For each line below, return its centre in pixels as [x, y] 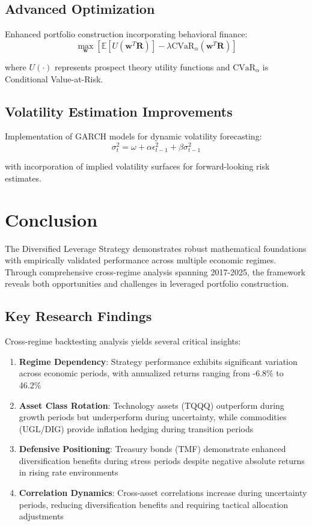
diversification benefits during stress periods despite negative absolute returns [162, 460]
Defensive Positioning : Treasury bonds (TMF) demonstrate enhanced [152, 449]
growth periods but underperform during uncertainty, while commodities [153, 417]
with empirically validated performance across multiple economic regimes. [141, 260]
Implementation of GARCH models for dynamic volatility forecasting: [133, 136]
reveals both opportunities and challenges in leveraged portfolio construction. [147, 283]
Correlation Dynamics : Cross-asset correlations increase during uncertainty [163, 493]
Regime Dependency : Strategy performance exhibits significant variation [158, 361]
